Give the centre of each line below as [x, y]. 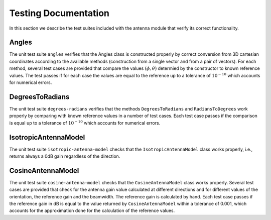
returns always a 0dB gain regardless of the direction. [65, 156]
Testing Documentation [59, 13]
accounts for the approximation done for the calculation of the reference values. [92, 210]
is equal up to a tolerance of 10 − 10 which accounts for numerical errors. [85, 123]
